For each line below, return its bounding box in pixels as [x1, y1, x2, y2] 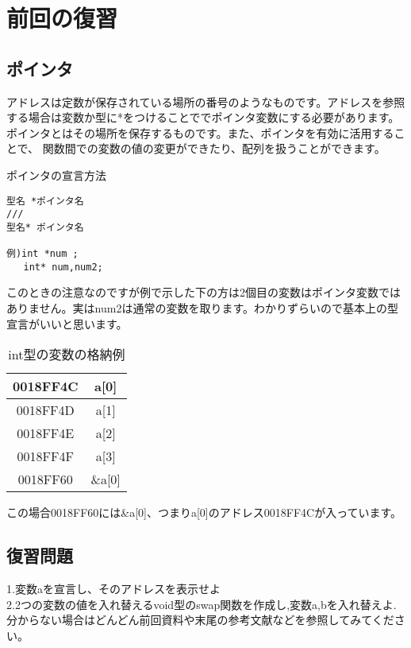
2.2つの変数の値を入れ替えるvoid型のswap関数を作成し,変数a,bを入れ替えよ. [6, 596, 397, 612]
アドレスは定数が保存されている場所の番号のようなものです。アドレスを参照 [6, 93, 405, 110]
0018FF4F [17, 447, 74, 466]
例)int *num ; [6, 248, 79, 260]
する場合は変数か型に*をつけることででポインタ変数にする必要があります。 [6, 109, 400, 126]
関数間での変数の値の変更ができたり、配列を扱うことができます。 [42, 140, 386, 157]
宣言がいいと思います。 [6, 315, 128, 332]
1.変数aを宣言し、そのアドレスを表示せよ [6, 580, 221, 597]
